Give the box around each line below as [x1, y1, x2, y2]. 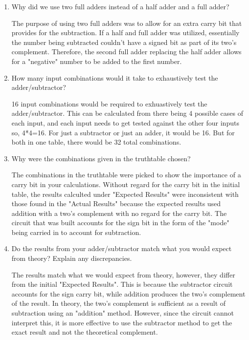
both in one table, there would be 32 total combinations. [11, 137, 181, 147]
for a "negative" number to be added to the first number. [11, 56, 182, 66]
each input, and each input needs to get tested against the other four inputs [11, 117, 239, 127]
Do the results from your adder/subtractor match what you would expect [11, 243, 232, 254]
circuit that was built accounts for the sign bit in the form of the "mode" [11, 217, 229, 228]
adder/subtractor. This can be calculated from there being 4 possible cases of [11, 108, 243, 118]
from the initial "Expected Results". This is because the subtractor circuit [11, 279, 233, 289]
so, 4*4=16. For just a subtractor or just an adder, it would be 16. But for [11, 127, 235, 137]
